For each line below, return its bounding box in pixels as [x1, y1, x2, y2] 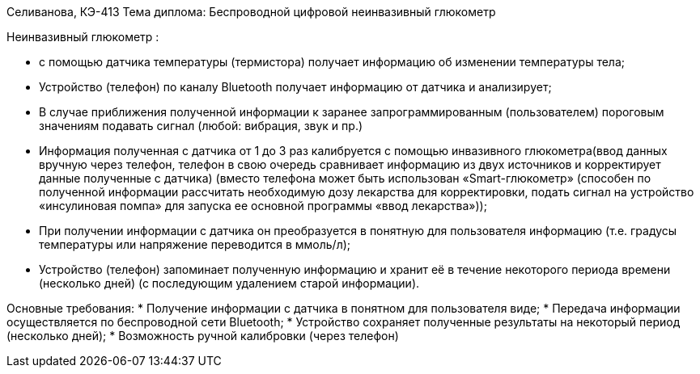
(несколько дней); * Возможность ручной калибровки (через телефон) [6, 329, 399, 342]
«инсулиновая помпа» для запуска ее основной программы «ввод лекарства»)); [39, 199, 487, 212]
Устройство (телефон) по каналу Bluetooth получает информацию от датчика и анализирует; [39, 80, 552, 94]
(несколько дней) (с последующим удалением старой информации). [39, 276, 420, 290]
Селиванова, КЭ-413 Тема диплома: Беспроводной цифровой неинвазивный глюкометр [6, 5, 496, 19]
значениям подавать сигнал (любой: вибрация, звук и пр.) [39, 119, 363, 132]
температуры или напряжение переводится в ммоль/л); [39, 237, 351, 251]
